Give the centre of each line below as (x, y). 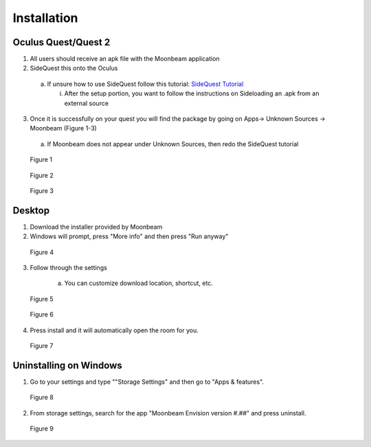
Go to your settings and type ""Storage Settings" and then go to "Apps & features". (147, 382)
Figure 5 (42, 299)
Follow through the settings (69, 268)
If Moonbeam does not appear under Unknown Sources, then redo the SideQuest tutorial (173, 144)
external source (87, 103)
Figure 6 (42, 314)
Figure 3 (42, 191)
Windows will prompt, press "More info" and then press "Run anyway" (129, 236)
